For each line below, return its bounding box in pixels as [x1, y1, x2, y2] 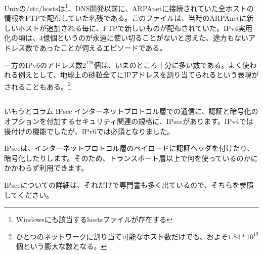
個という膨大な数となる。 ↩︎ [16, 241, 107, 251]
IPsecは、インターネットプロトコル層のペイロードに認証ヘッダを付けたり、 [4, 143, 254, 153]
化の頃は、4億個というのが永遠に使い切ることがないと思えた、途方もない [4, 32, 248, 43]
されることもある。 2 [4, 79, 71, 92]
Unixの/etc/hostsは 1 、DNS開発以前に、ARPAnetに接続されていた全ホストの [4, 2, 254, 13]
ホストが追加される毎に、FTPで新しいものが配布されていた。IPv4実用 [18, 22, 252, 33]
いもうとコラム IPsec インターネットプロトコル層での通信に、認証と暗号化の [4, 106, 258, 116]
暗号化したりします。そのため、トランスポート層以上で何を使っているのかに [4, 152, 258, 163]
